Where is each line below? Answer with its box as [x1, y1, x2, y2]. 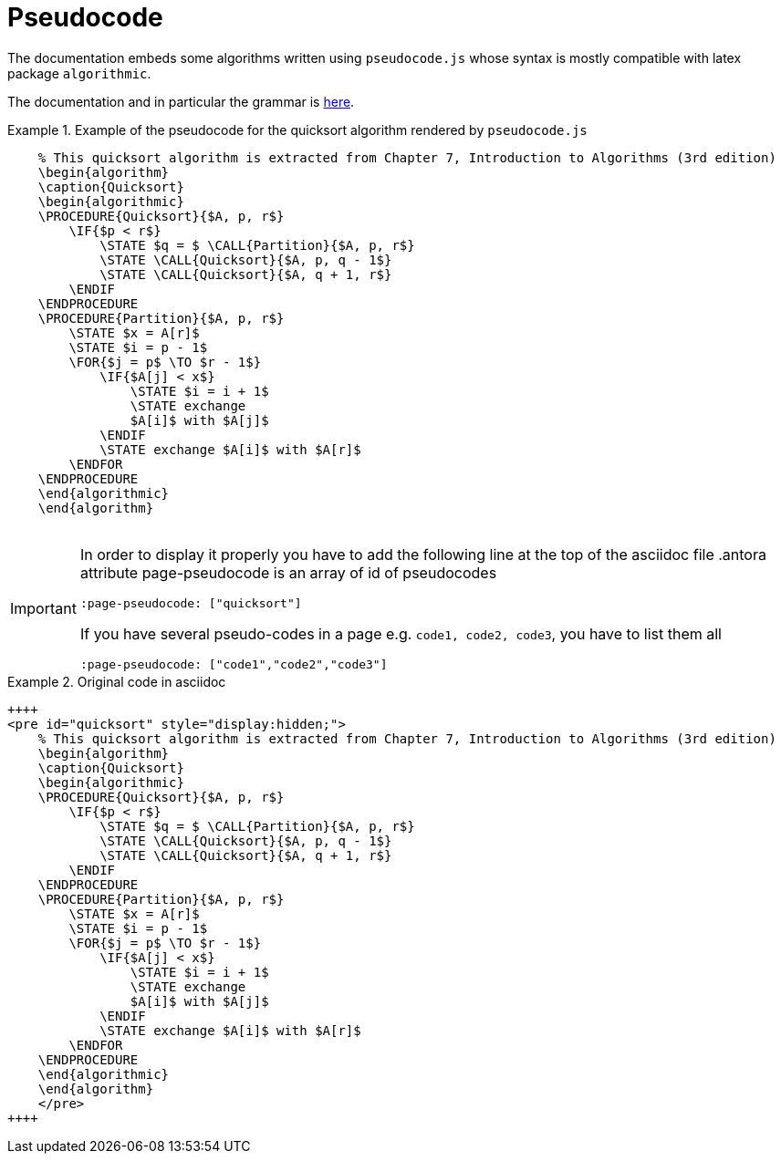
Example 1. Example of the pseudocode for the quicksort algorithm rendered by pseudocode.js [7, 121, 588, 138]
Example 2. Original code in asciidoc [7, 673, 226, 689]
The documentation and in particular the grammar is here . [7, 93, 355, 109]
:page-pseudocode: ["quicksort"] [79, 596, 302, 610]
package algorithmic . [7, 65, 151, 81]
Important [10, 598, 77, 617]
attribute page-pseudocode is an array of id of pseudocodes [79, 563, 497, 582]
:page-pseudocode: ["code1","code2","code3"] [79, 657, 388, 671]
